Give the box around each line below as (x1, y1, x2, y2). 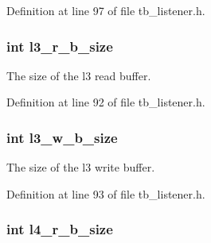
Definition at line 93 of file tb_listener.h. (6, 185, 205, 202)
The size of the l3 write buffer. (6, 159, 155, 175)
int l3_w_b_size (6, 127, 118, 147)
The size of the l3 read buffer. (6, 67, 151, 83)
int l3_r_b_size (6, 36, 113, 56)
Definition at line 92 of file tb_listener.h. (6, 94, 205, 110)
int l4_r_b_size (6, 219, 113, 239)
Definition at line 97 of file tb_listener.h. (6, 2, 205, 18)
